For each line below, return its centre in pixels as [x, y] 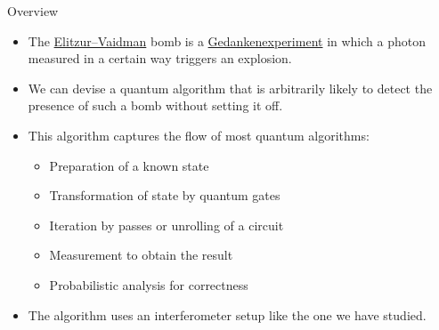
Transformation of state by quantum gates [165, 195]
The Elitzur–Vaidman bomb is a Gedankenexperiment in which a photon [227, 40]
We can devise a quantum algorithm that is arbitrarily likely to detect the [230, 88]
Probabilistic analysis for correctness [149, 284]
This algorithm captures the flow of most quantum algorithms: [199, 135]
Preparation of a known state [129, 165]
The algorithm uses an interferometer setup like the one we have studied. [227, 314]
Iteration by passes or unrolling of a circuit [167, 225]
